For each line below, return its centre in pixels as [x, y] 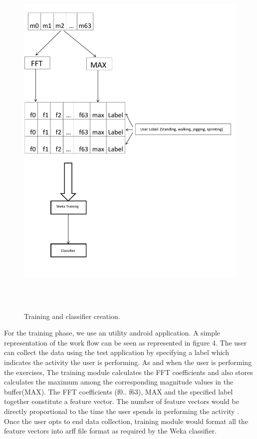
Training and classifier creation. [72, 316]
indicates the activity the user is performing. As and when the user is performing [128, 362]
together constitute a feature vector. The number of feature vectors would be [122, 401]
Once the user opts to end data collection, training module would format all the [126, 421]
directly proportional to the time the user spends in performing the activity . [122, 411]
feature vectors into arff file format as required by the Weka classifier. [111, 431]
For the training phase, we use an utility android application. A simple [112, 333]
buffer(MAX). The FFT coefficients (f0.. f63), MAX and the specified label [119, 391]
